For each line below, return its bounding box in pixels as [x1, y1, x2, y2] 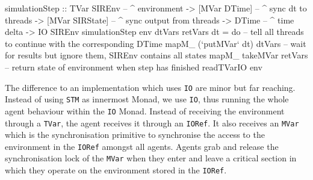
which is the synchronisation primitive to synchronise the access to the [5, 128, 265, 141]
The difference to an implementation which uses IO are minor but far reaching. [5, 81, 296, 93]
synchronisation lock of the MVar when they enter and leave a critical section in [5, 152, 297, 164]
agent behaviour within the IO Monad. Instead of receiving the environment [5, 104, 285, 117]
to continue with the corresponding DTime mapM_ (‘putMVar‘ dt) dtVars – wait [5, 37, 306, 49]
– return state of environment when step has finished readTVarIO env [5, 60, 262, 73]
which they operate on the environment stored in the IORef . [5, 164, 227, 176]
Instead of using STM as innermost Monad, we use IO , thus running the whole [5, 93, 289, 105]
